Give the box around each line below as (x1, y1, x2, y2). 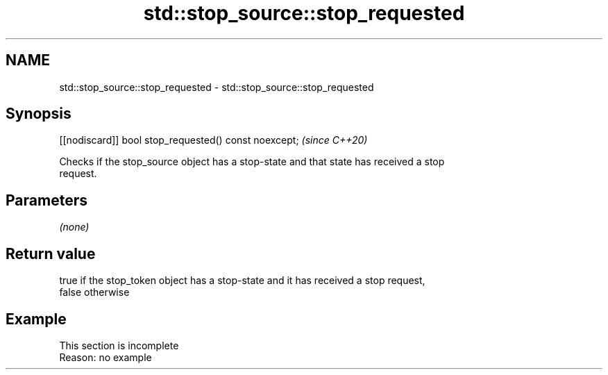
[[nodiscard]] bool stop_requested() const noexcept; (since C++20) (59, 134, 368, 147)
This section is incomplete (59, 339, 179, 351)
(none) (59, 221, 90, 233)
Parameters (6, 191, 87, 209)
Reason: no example (59, 351, 152, 363)
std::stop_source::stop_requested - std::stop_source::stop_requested (59, 81, 374, 93)
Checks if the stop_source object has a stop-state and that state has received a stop (59, 156, 445, 168)
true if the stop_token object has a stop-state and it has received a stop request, (59, 274, 425, 287)
